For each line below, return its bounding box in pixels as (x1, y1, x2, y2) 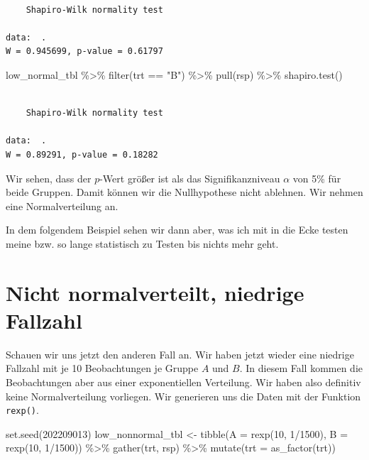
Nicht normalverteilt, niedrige (6, 278, 304, 307)
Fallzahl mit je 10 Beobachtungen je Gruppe (6, 361, 199, 376)
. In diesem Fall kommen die (239, 361, 363, 376)
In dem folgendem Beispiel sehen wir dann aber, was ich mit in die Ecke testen (6, 222, 348, 237)
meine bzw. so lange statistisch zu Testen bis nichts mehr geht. (6, 236, 279, 251)
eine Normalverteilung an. (6, 198, 119, 213)
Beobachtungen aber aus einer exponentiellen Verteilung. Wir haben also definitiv (6, 375, 361, 389)
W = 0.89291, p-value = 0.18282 (6, 149, 158, 160)
